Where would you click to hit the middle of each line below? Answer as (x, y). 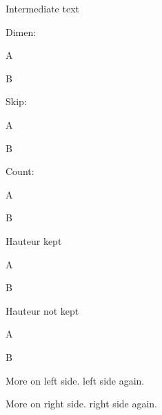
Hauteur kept (34, 240)
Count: (20, 171)
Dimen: (21, 31)
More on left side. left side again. (75, 380)
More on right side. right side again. (82, 404)
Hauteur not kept (42, 310)
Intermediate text (42, 8)
